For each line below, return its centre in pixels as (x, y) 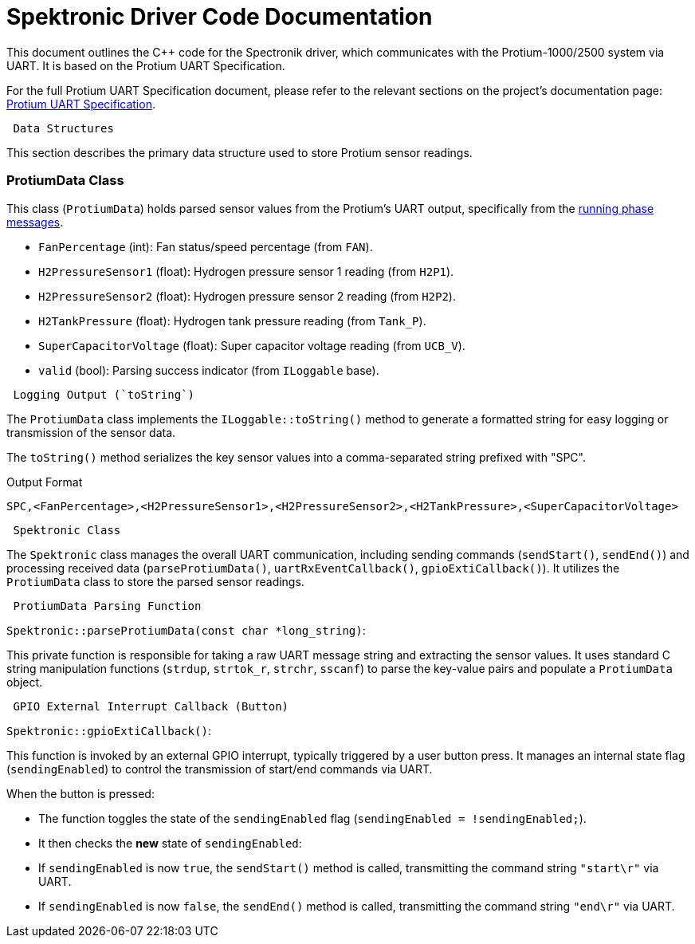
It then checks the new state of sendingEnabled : (170, 843)
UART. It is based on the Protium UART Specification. (146, 65)
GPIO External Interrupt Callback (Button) (151, 706)
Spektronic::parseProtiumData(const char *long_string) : (186, 630)
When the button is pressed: (80, 793)
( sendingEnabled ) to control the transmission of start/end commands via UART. (220, 769)
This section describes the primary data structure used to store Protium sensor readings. (240, 152)
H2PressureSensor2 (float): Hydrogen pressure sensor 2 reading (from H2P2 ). (247, 296)
